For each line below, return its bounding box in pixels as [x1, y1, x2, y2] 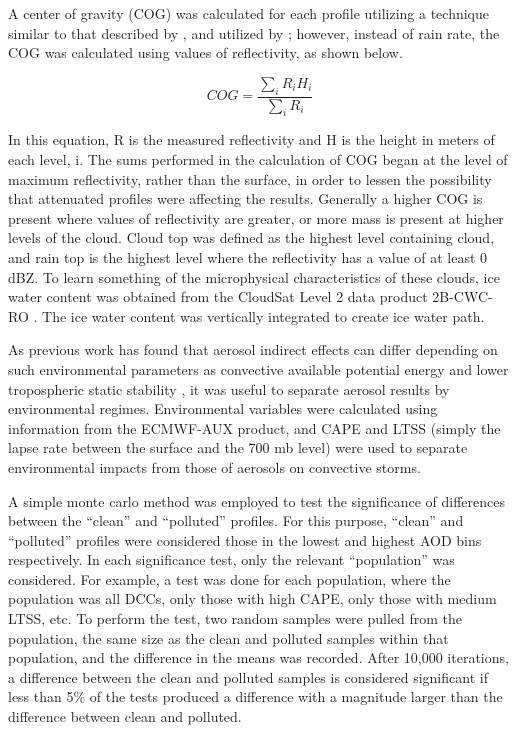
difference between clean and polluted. [8, 706, 242, 727]
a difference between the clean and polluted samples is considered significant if [8, 666, 488, 687]
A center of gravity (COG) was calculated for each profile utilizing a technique [8, 3, 489, 23]
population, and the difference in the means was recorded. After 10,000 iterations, [8, 647, 509, 668]
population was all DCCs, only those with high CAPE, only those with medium [8, 588, 497, 609]
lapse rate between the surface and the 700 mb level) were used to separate [8, 437, 468, 458]
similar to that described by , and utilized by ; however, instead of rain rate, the [8, 22, 500, 43]
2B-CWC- [432, 286, 493, 307]
